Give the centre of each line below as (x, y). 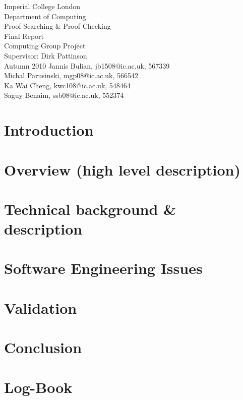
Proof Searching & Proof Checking (57, 26)
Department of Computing (45, 16)
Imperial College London (42, 6)
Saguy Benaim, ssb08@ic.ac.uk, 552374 (64, 95)
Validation (41, 307)
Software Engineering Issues (103, 268)
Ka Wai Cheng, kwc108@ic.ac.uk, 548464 (67, 85)
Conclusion (43, 347)
